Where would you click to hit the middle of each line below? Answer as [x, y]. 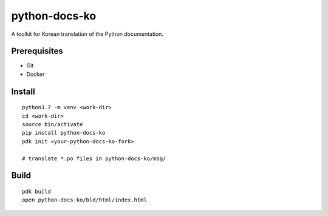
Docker [36, 74]
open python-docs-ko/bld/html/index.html [84, 200]
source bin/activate [53, 125]
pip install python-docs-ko [64, 133]
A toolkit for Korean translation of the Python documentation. [87, 34]
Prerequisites [37, 51]
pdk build [36, 191]
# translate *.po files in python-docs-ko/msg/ [94, 158]
